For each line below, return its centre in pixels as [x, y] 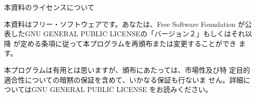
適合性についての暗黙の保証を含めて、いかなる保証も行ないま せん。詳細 [124, 79]
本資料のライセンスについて [49, 7]
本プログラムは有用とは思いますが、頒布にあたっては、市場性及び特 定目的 [127, 69]
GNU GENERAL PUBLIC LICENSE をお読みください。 [122, 89]
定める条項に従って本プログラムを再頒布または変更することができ [128, 43]
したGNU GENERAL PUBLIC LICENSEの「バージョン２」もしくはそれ [128, 34]
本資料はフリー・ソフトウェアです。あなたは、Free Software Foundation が [125, 24]
